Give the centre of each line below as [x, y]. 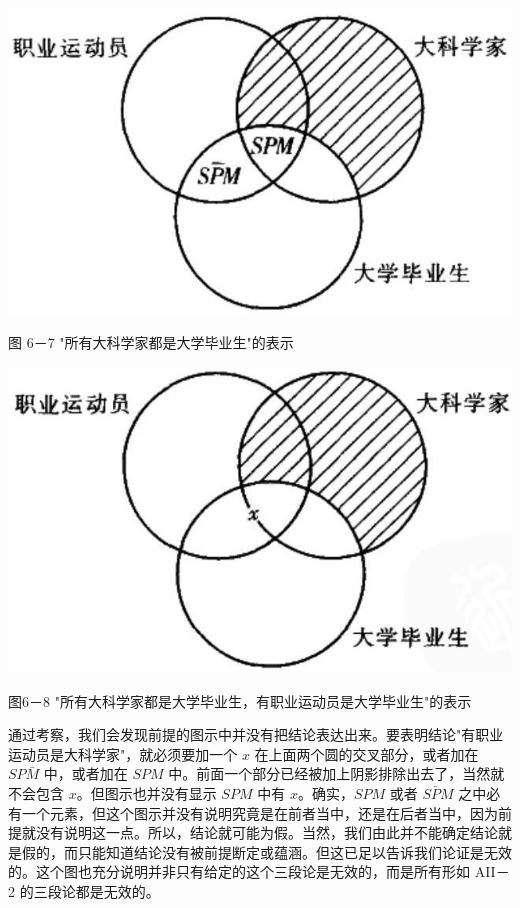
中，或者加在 [85, 773]
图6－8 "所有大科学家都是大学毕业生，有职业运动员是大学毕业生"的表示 [240, 700]
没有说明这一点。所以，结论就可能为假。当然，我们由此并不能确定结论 [266, 832]
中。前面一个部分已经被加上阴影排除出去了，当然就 [336, 773]
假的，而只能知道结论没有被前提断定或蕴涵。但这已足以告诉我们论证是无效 [266, 851]
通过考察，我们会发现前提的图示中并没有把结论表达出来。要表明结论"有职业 [256, 734]
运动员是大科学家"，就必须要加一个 [123, 753]
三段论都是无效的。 [96, 890]
